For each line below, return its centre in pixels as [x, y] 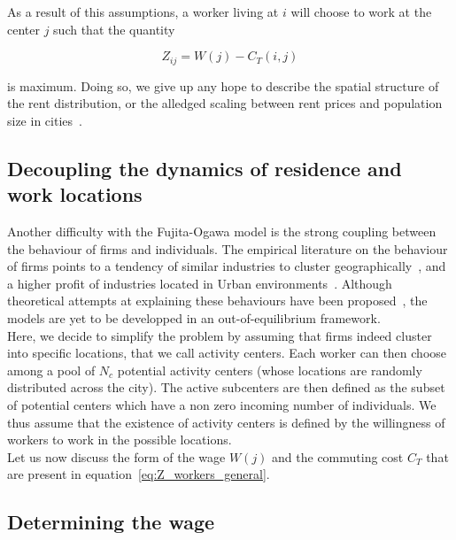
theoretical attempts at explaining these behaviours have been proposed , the [217, 301]
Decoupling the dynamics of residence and [205, 168]
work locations [75, 194]
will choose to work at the [361, 12]
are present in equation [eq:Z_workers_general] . [139, 474]
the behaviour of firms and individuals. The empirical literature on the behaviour [228, 248]
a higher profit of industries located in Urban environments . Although [200, 283]
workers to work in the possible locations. [120, 440]
